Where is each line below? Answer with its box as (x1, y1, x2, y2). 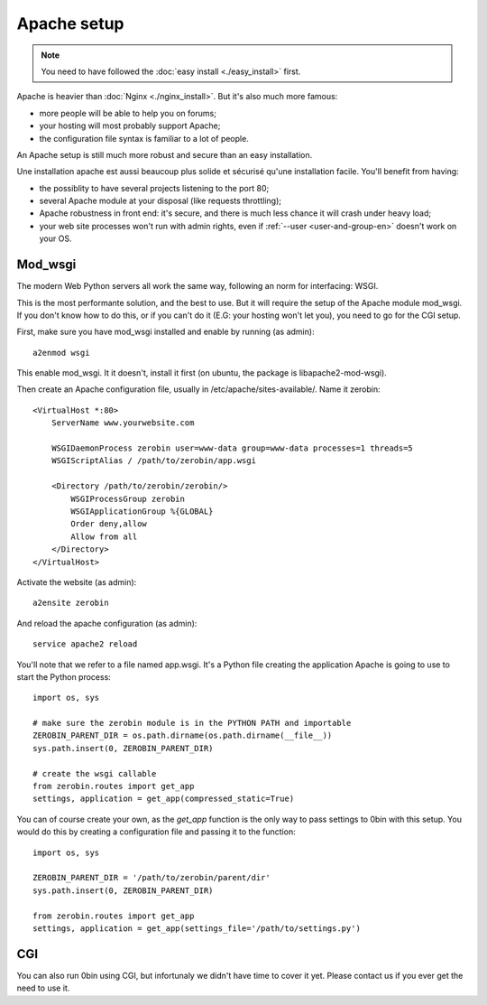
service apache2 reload (32, 639, 138, 649)
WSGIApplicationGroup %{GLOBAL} (70, 507, 214, 516)
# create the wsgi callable (32, 768, 157, 778)
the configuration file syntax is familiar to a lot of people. (39, 133, 250, 144)
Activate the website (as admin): (16, 576, 137, 587)
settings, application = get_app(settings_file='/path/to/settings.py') (32, 923, 361, 934)
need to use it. (16, 982, 70, 993)
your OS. (39, 233, 72, 244)
